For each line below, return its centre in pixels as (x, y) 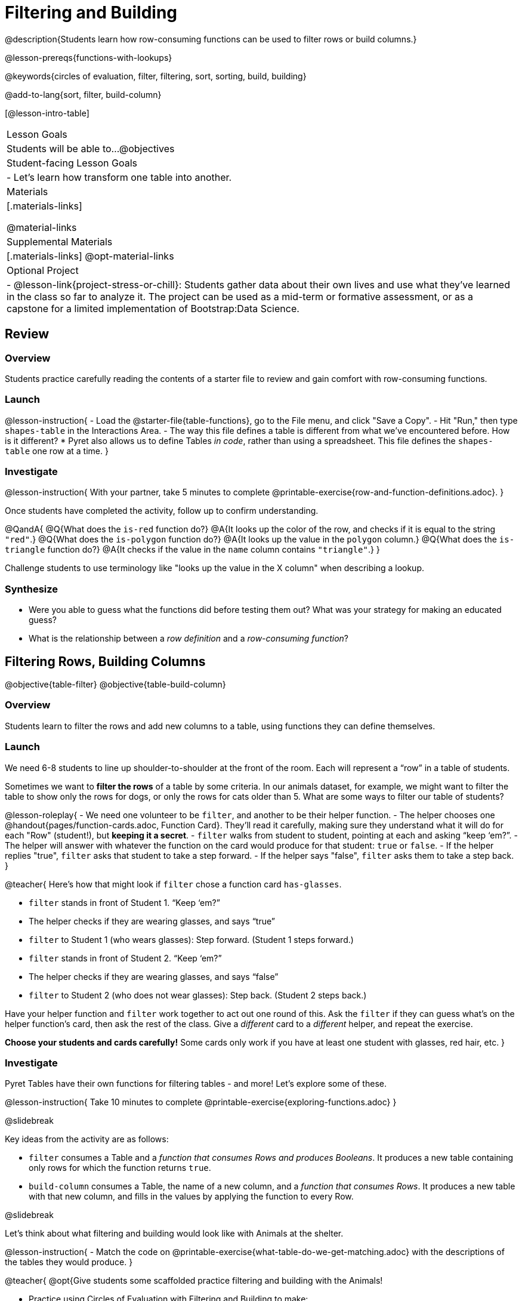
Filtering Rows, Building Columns (105, 661)
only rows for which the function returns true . (120, 1168)
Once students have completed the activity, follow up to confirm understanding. (162, 511)
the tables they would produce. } (69, 1262)
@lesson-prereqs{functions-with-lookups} (89, 57)
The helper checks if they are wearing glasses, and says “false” (154, 976)
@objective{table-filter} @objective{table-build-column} (115, 685)
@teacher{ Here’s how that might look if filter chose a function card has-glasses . (173, 884)
